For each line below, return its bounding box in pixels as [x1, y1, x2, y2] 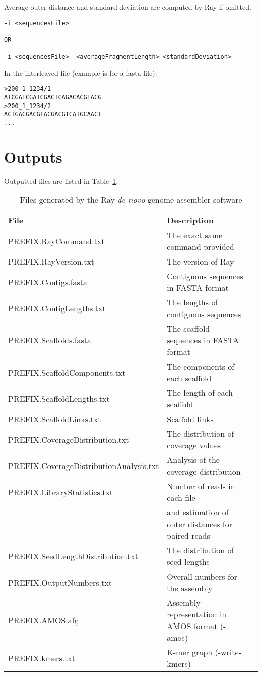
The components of [167, 360, 235, 373]
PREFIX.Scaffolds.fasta [8, 334, 92, 346]
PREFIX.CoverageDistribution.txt [8, 433, 129, 445]
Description [167, 214, 214, 226]
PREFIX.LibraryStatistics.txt [8, 486, 113, 498]
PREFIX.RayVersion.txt [8, 255, 95, 268]
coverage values [167, 439, 221, 451]
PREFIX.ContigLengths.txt [8, 302, 106, 314]
